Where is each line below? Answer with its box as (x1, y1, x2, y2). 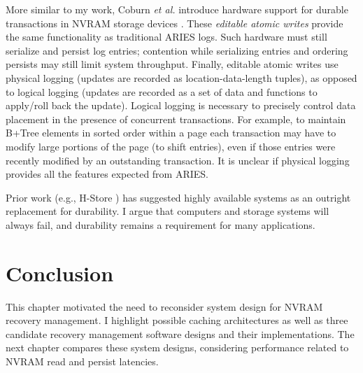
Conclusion (6, 258, 114, 287)
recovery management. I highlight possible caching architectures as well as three (6, 313, 348, 328)
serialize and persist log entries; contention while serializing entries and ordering (6, 43, 348, 57)
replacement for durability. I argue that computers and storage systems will (6, 204, 329, 218)
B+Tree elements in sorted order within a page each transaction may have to (6, 125, 336, 140)
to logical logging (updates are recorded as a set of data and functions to (6, 84, 318, 99)
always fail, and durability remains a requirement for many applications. (6, 217, 315, 232)
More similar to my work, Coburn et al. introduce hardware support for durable (6, 2, 348, 16)
